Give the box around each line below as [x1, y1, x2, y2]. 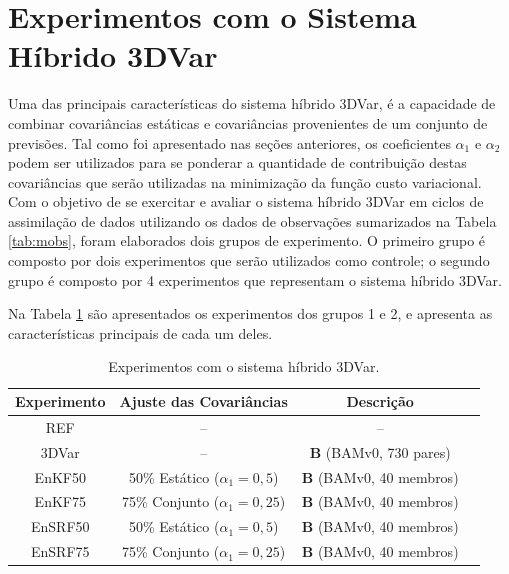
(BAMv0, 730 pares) [325, 441, 451, 462]
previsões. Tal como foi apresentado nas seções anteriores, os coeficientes [8, 132, 451, 153]
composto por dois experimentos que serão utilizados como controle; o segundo [8, 250, 490, 271]
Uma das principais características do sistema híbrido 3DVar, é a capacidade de [8, 93, 496, 114]
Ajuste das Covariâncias [119, 391, 288, 412]
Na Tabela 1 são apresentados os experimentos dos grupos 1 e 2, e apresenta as [8, 303, 493, 324]
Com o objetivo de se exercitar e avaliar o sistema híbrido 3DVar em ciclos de [8, 191, 484, 212]
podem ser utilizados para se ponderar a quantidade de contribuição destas [8, 152, 467, 173]
